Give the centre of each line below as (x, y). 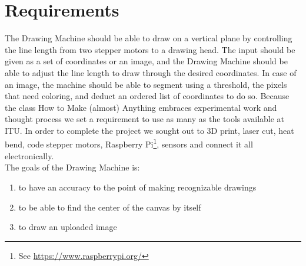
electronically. (29, 155)
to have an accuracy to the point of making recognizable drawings (137, 187)
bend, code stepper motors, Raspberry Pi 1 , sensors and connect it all (129, 143)
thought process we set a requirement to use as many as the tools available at (145, 119)
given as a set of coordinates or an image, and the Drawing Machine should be (146, 61)
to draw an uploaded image (68, 227)
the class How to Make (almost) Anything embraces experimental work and (141, 107)
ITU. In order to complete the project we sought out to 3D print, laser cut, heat (149, 130)
